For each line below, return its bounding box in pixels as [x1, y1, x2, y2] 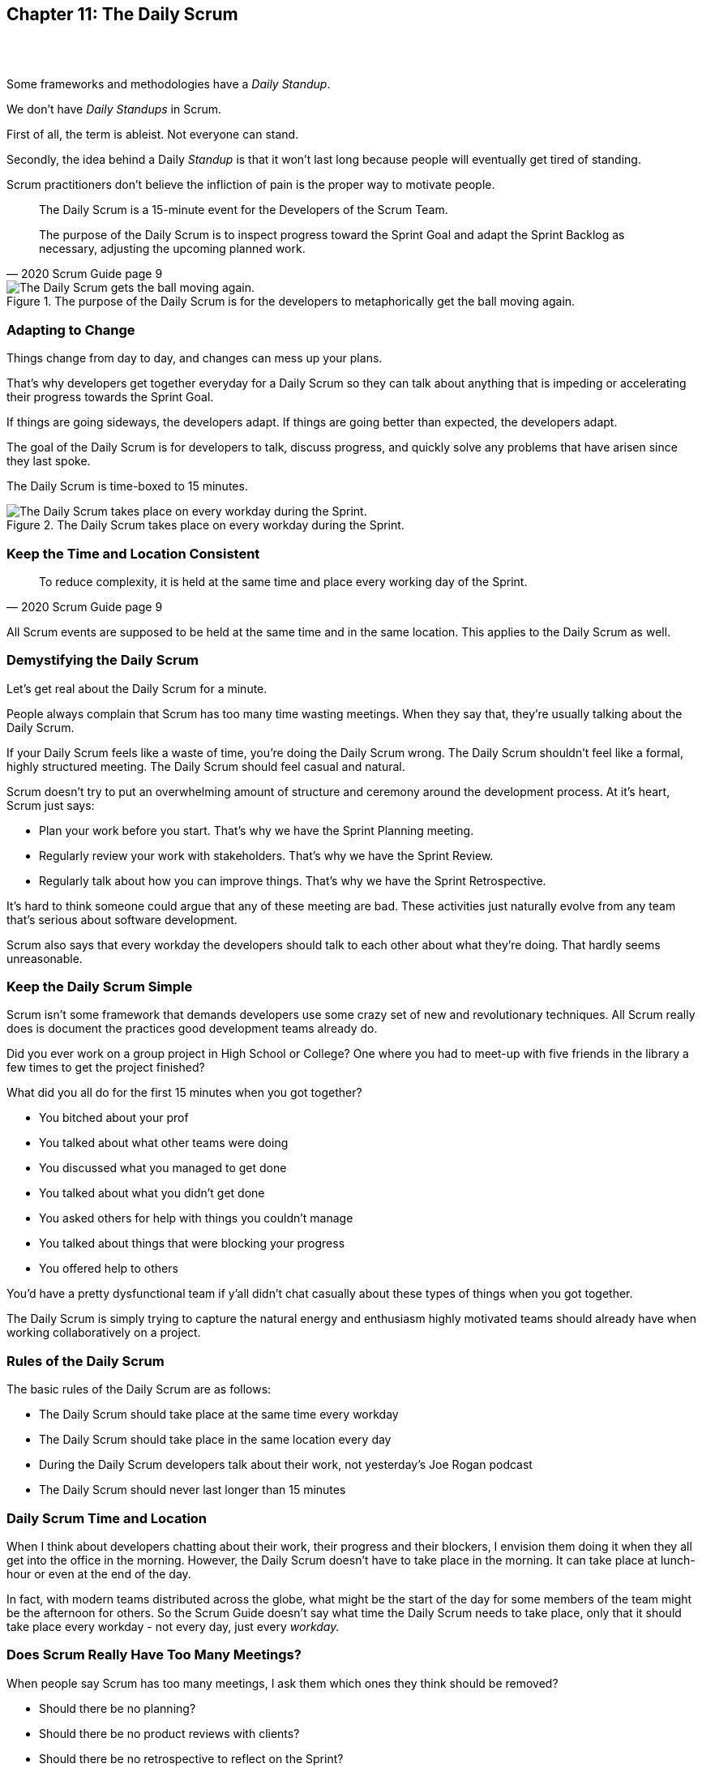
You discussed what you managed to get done [39, 1161, 287, 1175]
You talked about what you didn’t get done [39, 1186, 265, 1201]
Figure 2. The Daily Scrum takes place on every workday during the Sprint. [6, 518, 405, 533]
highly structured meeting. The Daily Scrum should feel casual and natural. [6, 759, 405, 773]
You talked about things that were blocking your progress [39, 1236, 345, 1251]
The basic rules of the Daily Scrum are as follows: [6, 1382, 272, 1397]
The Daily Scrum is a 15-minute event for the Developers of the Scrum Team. [39, 203, 448, 217]
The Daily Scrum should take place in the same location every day [39, 1432, 392, 1447]
